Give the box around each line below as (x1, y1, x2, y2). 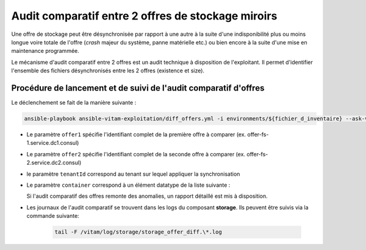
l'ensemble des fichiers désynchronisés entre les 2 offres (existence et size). (11, 67, 204, 74)
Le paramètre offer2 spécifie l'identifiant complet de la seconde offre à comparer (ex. (26, 150, 246, 158)
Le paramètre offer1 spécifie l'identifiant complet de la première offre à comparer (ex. (26, 131, 246, 138)
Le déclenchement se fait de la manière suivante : (11, 99, 137, 106)
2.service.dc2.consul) (26, 159, 82, 167)
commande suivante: (26, 212, 79, 220)
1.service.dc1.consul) (26, 139, 79, 147)
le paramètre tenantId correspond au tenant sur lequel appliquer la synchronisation (26, 170, 240, 178)
